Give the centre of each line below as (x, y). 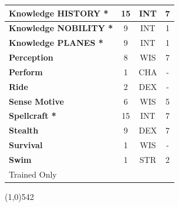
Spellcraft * (33, 116)
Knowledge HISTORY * (59, 13)
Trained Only (33, 174)
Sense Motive (36, 101)
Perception (31, 57)
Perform (26, 71)
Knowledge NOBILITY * (61, 28)
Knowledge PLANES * (56, 43)
